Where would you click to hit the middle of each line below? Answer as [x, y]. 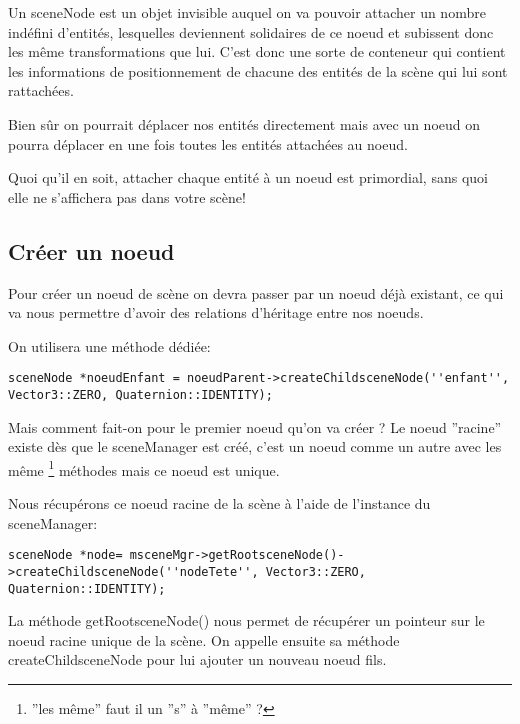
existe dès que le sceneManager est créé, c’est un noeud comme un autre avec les [255, 446]
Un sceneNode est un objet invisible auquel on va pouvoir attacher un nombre [247, 12]
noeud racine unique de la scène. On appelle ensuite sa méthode [204, 639]
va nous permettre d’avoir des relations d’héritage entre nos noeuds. [216, 312]
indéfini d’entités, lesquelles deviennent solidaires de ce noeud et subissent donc [251, 31]
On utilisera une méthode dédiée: [109, 345]
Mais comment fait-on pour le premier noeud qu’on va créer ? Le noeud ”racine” [255, 426]
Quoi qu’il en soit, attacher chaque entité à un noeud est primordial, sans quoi [248, 177]
